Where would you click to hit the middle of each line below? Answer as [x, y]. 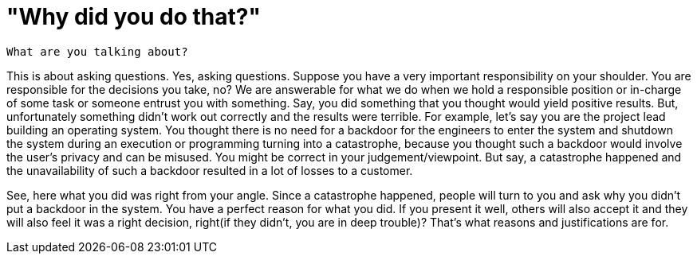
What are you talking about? [97, 51]
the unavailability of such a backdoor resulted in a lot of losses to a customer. [210, 170]
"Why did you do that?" [134, 17]
